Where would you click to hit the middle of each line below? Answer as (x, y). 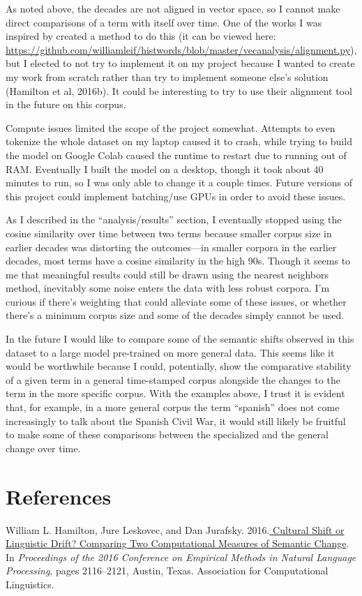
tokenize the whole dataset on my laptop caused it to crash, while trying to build (179, 141)
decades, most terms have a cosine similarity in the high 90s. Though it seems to (178, 261)
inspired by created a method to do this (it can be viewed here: (141, 36)
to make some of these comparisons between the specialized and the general (167, 434)
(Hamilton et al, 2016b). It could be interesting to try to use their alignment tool (179, 90)
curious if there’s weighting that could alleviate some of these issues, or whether (176, 301)
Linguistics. (30, 584)
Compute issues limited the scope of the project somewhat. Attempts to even (171, 127)
